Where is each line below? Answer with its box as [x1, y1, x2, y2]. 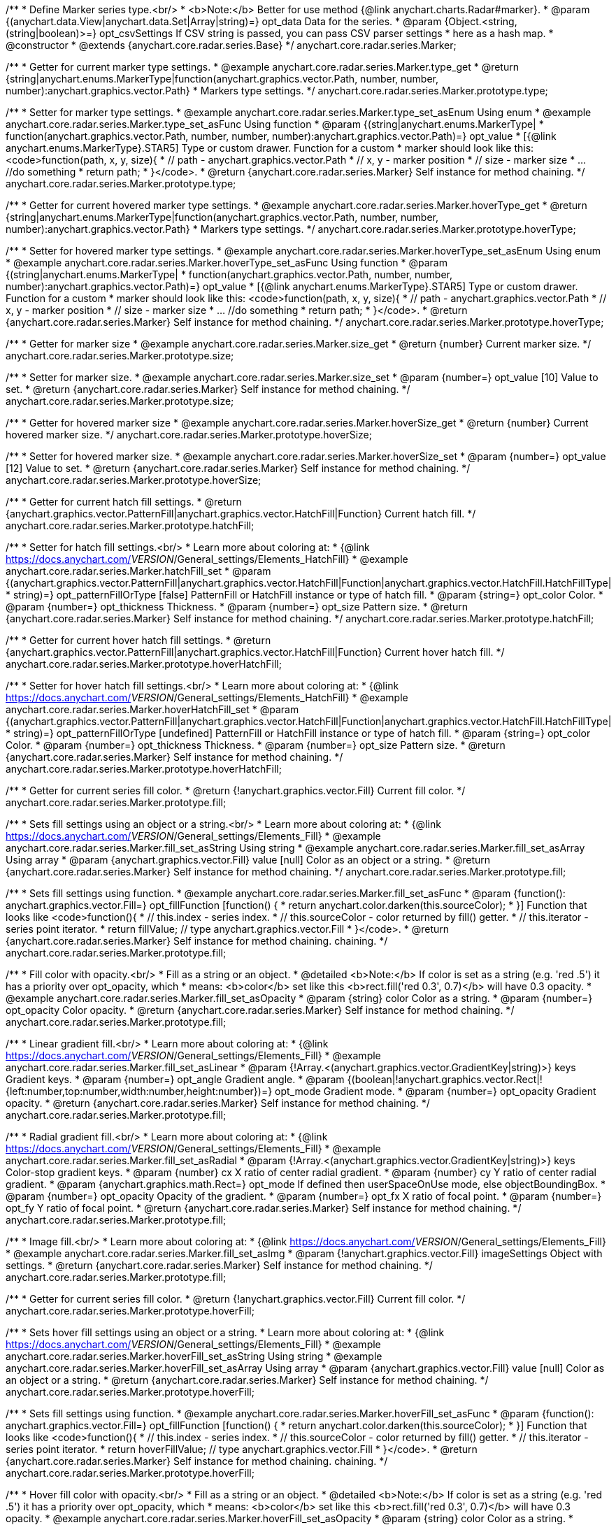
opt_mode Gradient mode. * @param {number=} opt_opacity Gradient [275, 1085, 596, 1097]
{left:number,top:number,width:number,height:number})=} [6, 1085, 273, 1097]
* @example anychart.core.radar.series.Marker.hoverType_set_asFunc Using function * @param [6, 257, 447, 269]
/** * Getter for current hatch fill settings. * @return [6, 496, 242, 508]
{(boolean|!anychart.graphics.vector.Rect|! [347, 1073, 543, 1085]
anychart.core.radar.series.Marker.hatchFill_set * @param [6, 565, 271, 577]
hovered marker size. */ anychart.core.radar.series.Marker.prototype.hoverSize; [6, 429, 372, 441]
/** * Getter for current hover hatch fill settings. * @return [6, 634, 271, 646]
